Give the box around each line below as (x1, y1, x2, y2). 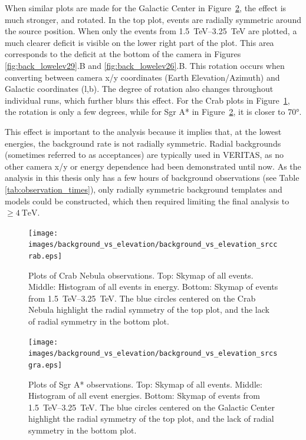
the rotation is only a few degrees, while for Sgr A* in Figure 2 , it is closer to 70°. (5, 105, 302, 118)
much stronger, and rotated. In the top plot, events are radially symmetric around (5, 13, 301, 25)
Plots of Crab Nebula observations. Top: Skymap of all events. (28, 269, 254, 281)
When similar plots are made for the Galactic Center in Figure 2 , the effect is (5, 2, 287, 14)
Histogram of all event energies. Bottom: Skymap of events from (28, 389, 260, 402)
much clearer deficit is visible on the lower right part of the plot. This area (5, 36, 274, 48)
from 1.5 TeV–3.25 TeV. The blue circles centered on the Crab (28, 292, 256, 304)
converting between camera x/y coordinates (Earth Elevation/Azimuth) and (5, 71, 280, 83)
